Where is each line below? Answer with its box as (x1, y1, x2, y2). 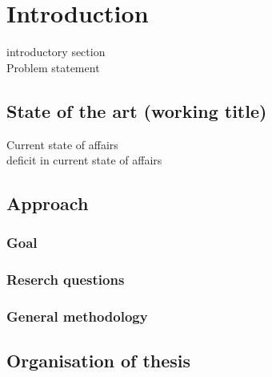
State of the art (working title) (6, 98, 267, 123)
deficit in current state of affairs (6, 152, 162, 168)
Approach (6, 191, 89, 216)
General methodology (6, 306, 148, 326)
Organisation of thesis (6, 348, 191, 373)
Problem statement (6, 59, 100, 75)
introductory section (6, 43, 106, 60)
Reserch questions (6, 270, 125, 290)
